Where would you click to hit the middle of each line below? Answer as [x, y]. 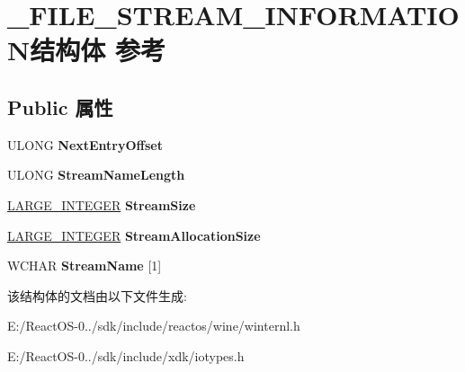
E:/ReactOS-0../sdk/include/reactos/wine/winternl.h [154, 326]
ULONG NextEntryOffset [85, 144]
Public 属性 [60, 106]
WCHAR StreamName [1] [85, 266]
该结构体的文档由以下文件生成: [97, 295]
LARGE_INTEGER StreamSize [102, 204]
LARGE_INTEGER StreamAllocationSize [134, 235]
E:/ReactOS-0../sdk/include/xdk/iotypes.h [126, 355]
